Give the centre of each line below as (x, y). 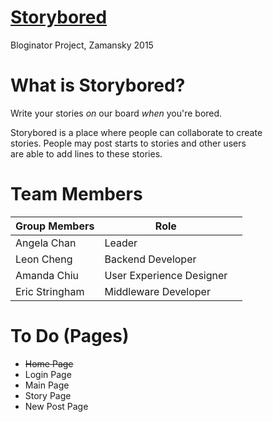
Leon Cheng (44, 259)
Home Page (49, 363)
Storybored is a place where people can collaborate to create (136, 132)
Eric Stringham (50, 291)
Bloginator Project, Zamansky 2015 (82, 45)
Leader (121, 243)
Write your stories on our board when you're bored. (116, 113)
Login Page (48, 374)
